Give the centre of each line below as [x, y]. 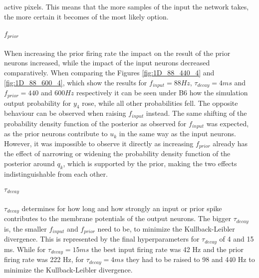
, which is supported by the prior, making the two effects [150, 163]
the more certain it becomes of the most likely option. [86, 16]
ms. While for [25, 249]
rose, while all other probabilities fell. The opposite [160, 103]
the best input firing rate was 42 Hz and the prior [167, 249]
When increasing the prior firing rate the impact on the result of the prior [117, 53]
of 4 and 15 [237, 239]
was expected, [228, 123]
